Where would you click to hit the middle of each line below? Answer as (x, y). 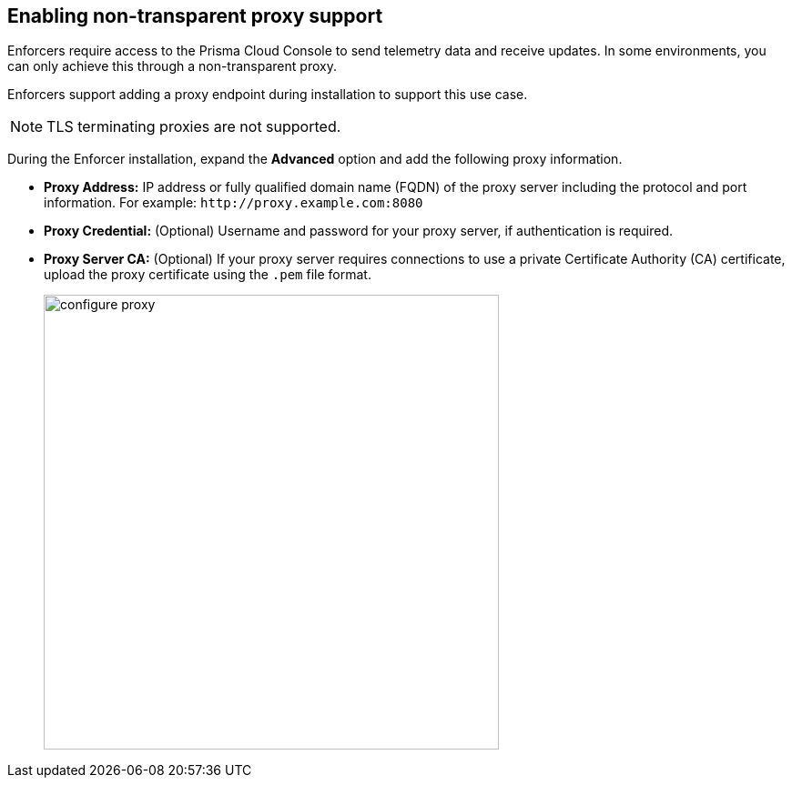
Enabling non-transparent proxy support (195, 16)
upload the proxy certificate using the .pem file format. (208, 275)
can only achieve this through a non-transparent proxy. (172, 66)
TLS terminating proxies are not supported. (194, 127)
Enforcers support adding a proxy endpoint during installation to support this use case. (268, 95)
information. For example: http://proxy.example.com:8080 (234, 203)
